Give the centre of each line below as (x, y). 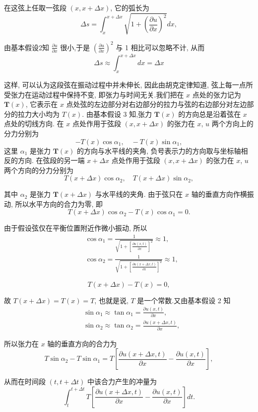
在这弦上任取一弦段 (35, 7)
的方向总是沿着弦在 (210, 114)
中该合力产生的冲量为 (122, 381)
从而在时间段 (25, 381)
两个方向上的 (232, 124)
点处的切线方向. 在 (34, 124)
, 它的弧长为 (130, 7)
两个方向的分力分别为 (39, 170)
